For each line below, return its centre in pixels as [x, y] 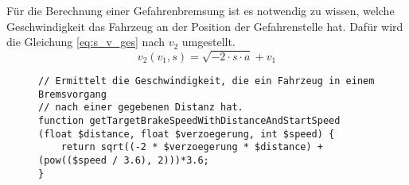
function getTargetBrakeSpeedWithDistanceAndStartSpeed [189, 120]
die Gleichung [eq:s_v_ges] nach [86, 42]
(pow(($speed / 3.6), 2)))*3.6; [124, 160]
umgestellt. [208, 42]
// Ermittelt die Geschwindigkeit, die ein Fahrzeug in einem [206, 81]
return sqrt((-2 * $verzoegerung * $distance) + [192, 147]
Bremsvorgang [72, 94]
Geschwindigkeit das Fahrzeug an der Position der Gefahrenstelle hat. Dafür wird [205, 26]
